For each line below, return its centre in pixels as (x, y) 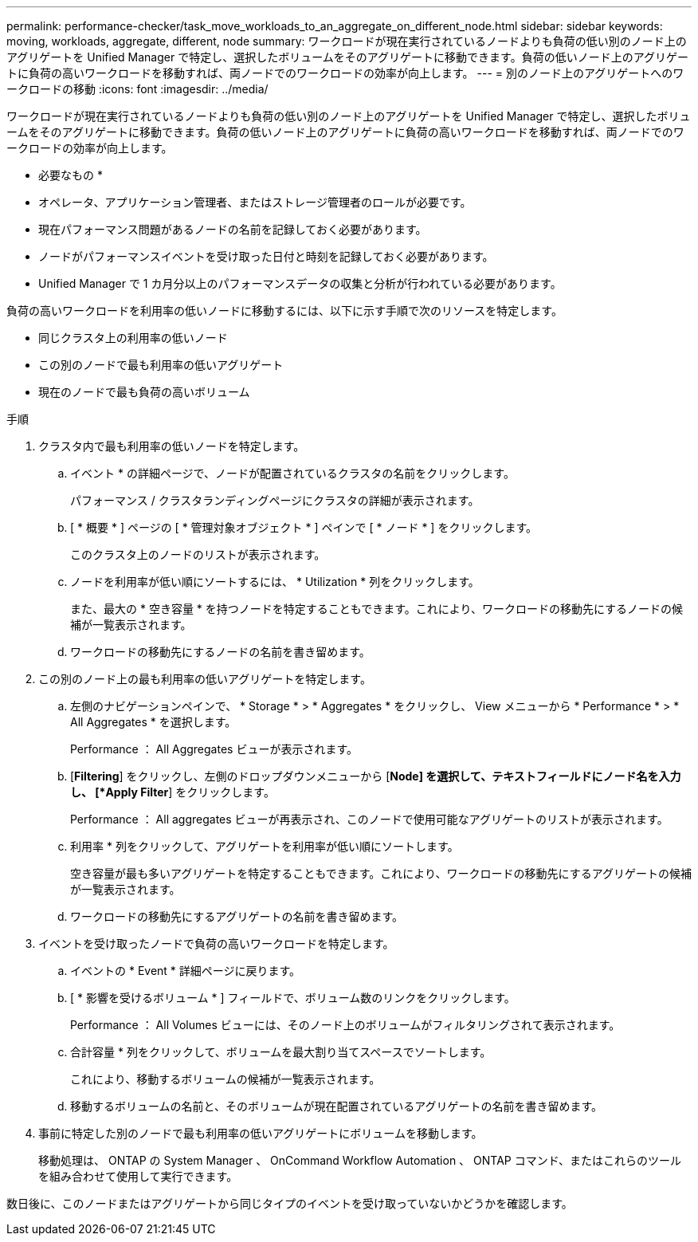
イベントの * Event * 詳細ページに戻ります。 (186, 971)
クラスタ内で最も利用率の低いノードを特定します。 (172, 446)
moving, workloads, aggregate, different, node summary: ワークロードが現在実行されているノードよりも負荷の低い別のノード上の (347, 41)
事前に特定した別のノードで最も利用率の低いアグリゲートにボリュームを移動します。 (261, 1133)
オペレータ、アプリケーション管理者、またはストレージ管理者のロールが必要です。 (255, 202)
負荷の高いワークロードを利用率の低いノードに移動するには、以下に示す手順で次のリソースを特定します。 (284, 310)
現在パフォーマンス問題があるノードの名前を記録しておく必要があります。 (233, 229)
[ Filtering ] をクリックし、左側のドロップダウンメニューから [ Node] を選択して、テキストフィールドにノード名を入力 (376, 776)
